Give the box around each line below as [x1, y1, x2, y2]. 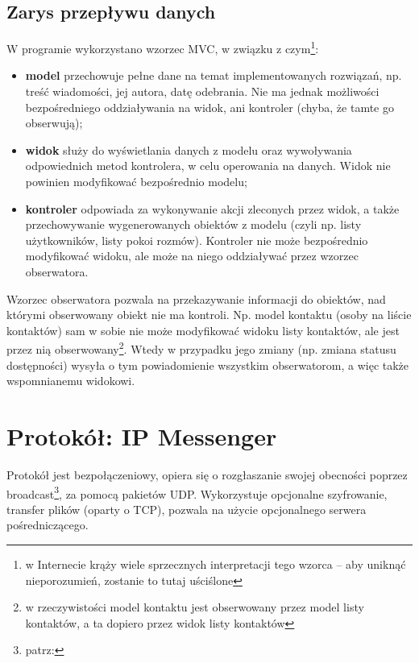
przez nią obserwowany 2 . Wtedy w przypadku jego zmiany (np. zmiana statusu [6, 338, 396, 358]
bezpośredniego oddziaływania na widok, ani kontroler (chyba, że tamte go [25, 98, 394, 115]
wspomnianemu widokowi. [6, 372, 135, 389]
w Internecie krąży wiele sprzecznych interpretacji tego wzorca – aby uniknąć [25, 555, 406, 572]
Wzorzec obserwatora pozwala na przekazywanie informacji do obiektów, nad [6, 290, 386, 307]
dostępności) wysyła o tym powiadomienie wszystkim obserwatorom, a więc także [6, 356, 409, 373]
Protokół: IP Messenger [6, 419, 277, 452]
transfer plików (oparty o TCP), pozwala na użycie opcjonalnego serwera [6, 500, 367, 517]
